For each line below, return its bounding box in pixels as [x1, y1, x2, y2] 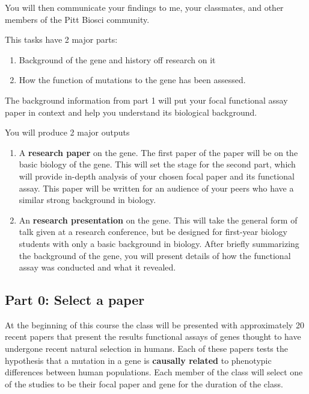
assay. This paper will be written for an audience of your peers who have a [19, 181, 294, 194]
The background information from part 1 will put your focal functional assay [5, 93, 288, 106]
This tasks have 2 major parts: [5, 33, 118, 46]
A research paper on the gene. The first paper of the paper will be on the [19, 146, 298, 158]
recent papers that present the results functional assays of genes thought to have [5, 330, 301, 343]
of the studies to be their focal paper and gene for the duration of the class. [5, 377, 283, 390]
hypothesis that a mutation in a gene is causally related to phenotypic [5, 354, 272, 366]
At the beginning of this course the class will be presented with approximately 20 [5, 318, 304, 331]
